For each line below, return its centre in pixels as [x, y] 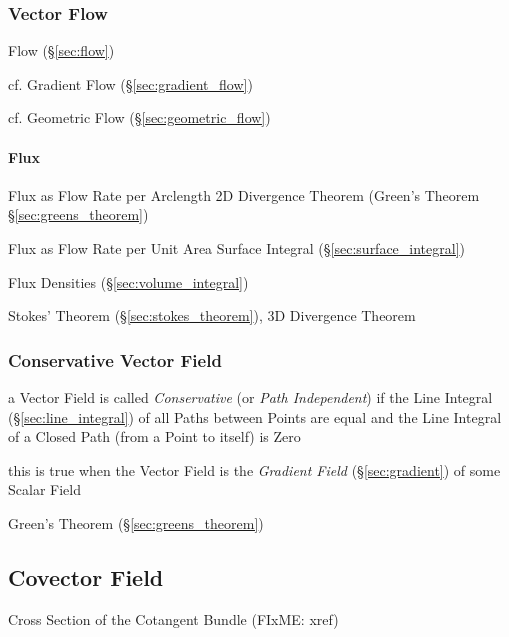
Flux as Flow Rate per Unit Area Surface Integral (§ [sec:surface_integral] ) [237, 247]
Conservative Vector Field [115, 359]
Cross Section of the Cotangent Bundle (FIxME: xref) [173, 618]
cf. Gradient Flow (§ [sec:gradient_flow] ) [130, 83]
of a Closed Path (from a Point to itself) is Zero [154, 436]
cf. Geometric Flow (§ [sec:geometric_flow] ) [139, 117]
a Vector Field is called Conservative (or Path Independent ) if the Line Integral [250, 396]
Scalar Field [44, 489]
